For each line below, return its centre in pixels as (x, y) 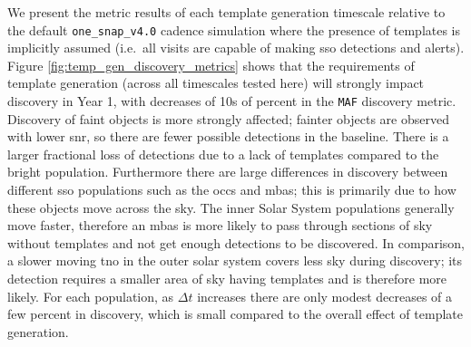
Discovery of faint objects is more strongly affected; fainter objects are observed (228, 118)
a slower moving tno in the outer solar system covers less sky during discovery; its (235, 260)
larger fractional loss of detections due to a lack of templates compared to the (223, 154)
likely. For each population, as (91, 296)
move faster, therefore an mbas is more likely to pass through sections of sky (220, 225)
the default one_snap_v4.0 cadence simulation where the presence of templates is (234, 29)
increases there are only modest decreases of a (325, 296)
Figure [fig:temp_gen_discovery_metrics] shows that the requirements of (211, 65)
